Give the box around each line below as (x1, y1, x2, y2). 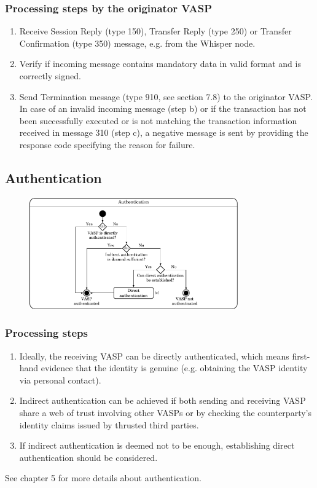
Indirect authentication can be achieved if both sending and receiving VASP (19, 394, 306, 407)
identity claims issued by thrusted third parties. (19, 418, 199, 431)
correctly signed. (19, 69, 81, 82)
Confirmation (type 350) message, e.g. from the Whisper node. (19, 36, 256, 49)
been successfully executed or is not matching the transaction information (19, 114, 297, 127)
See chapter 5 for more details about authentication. (5, 471, 202, 484)
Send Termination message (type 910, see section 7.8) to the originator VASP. (19, 90, 313, 103)
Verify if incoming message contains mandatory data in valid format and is (19, 57, 301, 70)
